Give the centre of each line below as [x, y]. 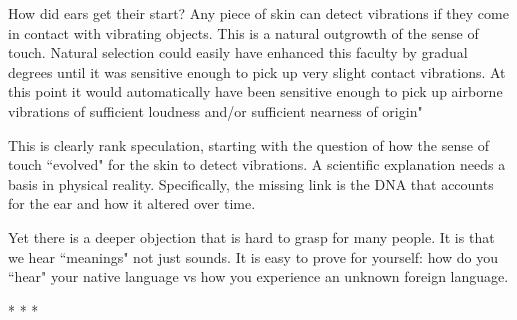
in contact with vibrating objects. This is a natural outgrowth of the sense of [243, 32]
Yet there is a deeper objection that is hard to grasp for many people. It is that [251, 236]
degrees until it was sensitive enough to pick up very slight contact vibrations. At [257, 71]
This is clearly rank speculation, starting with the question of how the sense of [248, 144]
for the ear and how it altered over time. [132, 203]
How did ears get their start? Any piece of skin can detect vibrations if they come [258, 13]
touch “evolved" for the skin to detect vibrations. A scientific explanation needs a [257, 164]
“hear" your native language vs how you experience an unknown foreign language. [258, 276]
